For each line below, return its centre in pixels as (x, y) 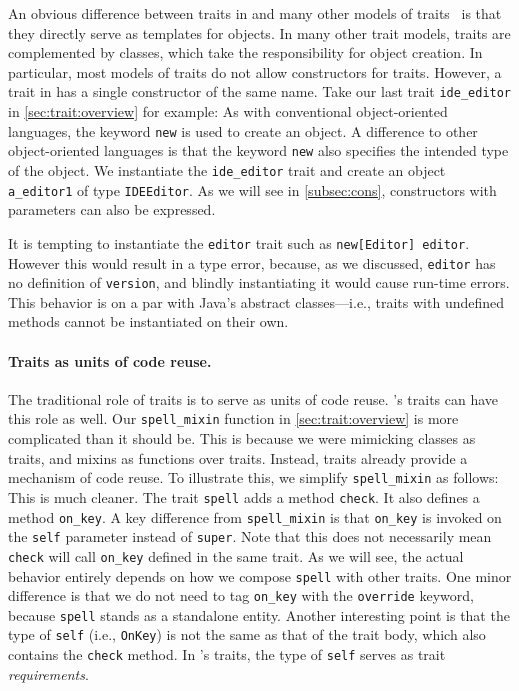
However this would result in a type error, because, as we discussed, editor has (252, 262)
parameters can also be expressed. (112, 209)
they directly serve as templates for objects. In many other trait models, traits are (259, 32)
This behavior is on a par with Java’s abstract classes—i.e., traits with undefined (256, 301)
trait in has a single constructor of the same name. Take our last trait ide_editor (260, 91)
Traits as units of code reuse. (110, 360)
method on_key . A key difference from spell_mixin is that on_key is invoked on (255, 516)
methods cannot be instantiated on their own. (148, 321)
